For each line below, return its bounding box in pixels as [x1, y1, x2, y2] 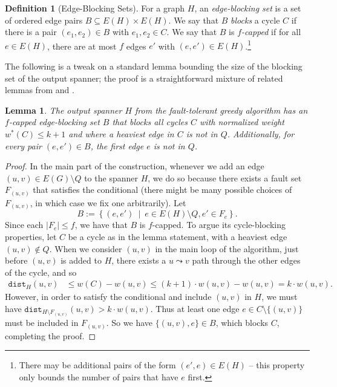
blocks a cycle [231, 13, 280, 26]
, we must [261, 290, 298, 303]
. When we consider [49, 242, 122, 255]
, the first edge [90, 139, 144, 152]
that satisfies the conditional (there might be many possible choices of [33, 183, 292, 196]
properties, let [5, 230, 57, 242]
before [5, 254, 28, 267]
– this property [249, 359, 305, 371]
